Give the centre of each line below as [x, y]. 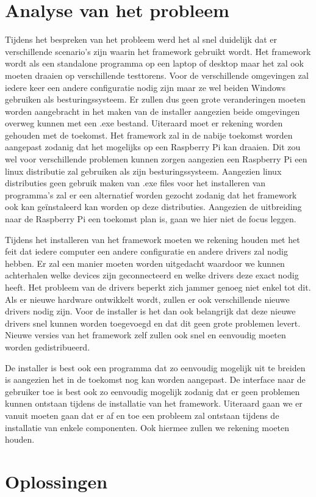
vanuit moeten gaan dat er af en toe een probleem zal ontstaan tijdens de [142, 415]
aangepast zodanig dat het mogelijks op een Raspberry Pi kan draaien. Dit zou [153, 147]
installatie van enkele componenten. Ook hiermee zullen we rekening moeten [147, 427]
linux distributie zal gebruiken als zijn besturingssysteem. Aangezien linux [143, 171]
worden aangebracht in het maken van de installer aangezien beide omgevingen [153, 111]
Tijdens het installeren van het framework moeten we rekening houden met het [153, 239]
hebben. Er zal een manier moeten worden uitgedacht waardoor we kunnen [145, 263]
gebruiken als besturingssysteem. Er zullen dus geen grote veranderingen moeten [155, 99]
